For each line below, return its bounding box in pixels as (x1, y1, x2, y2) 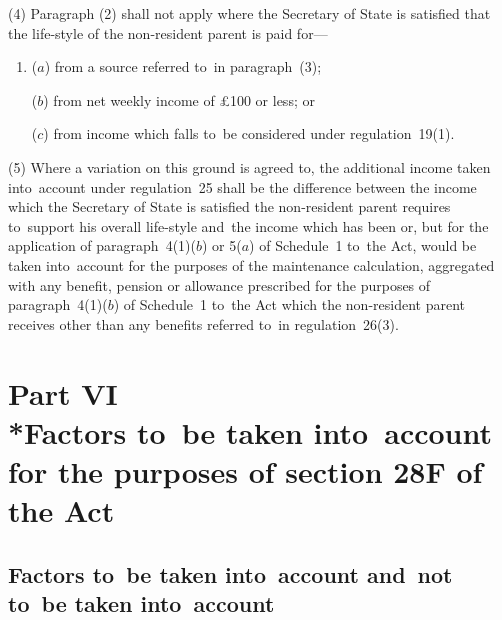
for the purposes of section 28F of (8, 450, 483, 491)
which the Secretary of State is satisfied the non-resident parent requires (8, 196, 451, 217)
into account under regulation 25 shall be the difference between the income (8, 176, 477, 197)
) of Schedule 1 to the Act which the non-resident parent (113, 294, 466, 315)
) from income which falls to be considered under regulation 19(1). (43, 123, 455, 144)
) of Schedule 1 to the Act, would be (249, 235, 477, 256)
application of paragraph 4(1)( (8, 235, 196, 256)
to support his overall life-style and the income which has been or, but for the (8, 215, 489, 236)
